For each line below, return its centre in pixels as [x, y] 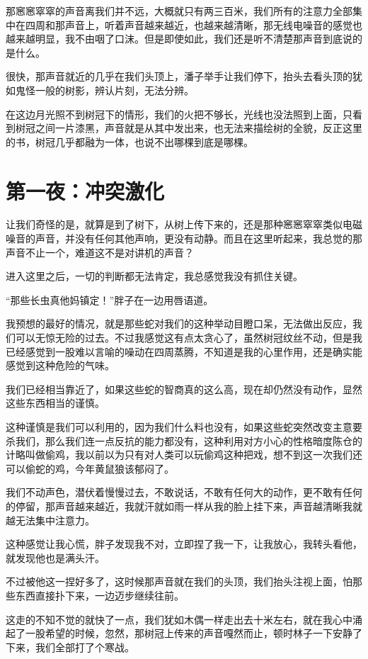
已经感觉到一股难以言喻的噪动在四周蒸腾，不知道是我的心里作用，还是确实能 [184, 351]
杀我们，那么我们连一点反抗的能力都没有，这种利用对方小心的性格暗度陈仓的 [184, 440]
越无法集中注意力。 [50, 520]
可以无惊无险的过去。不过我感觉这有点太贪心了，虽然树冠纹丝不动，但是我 [189, 338]
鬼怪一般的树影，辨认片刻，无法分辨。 [104, 90]
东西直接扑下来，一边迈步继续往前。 [99, 595]
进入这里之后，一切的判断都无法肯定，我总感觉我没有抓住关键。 [154, 276]
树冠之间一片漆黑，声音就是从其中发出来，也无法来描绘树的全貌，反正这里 [189, 128]
